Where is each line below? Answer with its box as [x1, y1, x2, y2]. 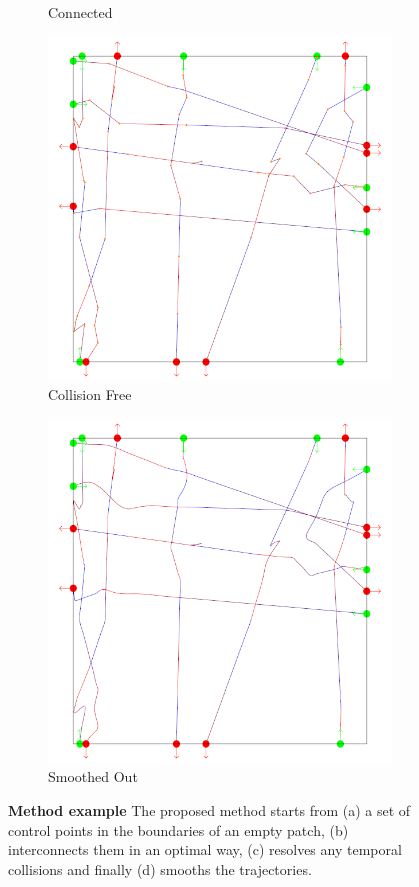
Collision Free [48, 384, 132, 405]
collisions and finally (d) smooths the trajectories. [8, 858, 312, 879]
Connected [48, 2, 113, 22]
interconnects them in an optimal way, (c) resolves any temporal [8, 839, 402, 860]
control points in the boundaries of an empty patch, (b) [8, 819, 349, 840]
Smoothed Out [48, 766, 138, 787]
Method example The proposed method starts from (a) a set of [8, 799, 411, 820]
